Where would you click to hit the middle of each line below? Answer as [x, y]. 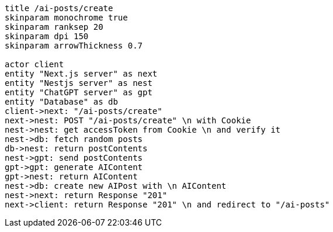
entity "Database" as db [61, 102]
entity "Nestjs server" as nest [79, 83]
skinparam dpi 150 [47, 36]
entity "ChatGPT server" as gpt [79, 92]
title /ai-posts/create [59, 8]
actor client [34, 64]
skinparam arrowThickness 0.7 [74, 46]
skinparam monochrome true [66, 18]
